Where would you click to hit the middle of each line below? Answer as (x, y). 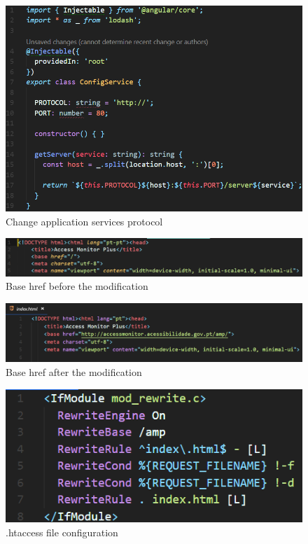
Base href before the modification (77, 286)
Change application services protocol (84, 221)
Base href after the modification (74, 372)
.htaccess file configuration (62, 532)
